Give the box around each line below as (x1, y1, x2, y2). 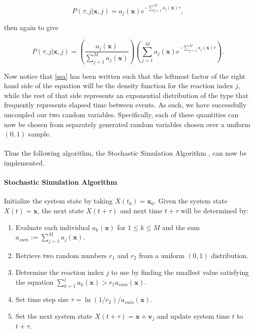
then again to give (4, 22, 59, 33)
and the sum (162, 222, 200, 232)
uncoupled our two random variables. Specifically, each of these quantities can (4, 109, 239, 119)
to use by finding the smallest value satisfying (111, 266, 249, 277)
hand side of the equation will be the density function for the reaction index (4, 80, 233, 91)
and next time (120, 205, 162, 215)
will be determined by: (181, 205, 249, 215)
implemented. (4, 157, 45, 167)
